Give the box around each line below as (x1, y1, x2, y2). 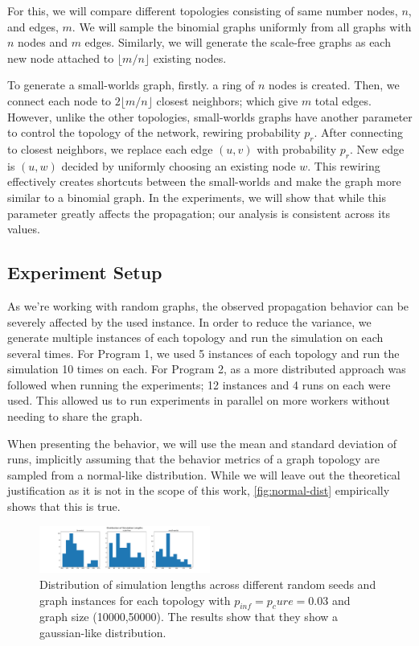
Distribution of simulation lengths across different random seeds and (39, 576, 376, 593)
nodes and (18, 34, 68, 51)
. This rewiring (307, 157, 380, 174)
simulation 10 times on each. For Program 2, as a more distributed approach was (7, 360, 406, 377)
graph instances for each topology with (39, 591, 231, 608)
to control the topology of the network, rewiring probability (7, 124, 301, 141)
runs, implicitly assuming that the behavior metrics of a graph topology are (7, 451, 380, 467)
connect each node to (7, 92, 112, 109)
